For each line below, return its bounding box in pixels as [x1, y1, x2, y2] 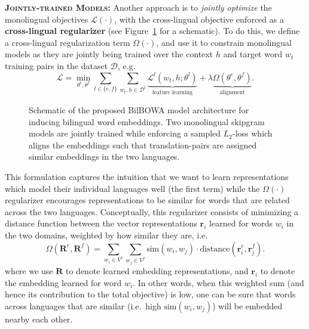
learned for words [209, 217, 273, 229]
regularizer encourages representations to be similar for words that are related [5, 194, 290, 206]
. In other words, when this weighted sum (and [133, 276, 304, 288]
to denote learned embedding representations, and [66, 265, 249, 277]
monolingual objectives [5, 13, 88, 25]
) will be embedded [212, 299, 283, 312]
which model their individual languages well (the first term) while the [5, 182, 260, 194]
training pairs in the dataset [5, 59, 108, 72]
